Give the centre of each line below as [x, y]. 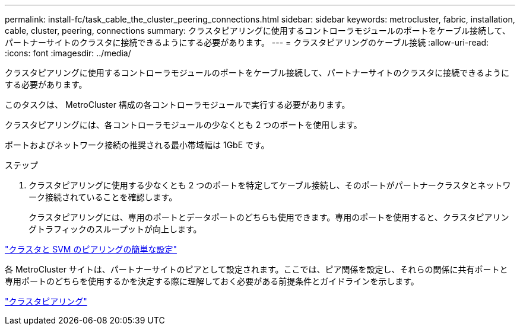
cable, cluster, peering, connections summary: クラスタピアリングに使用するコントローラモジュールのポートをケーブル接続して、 [258, 31]
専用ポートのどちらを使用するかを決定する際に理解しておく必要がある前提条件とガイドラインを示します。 [212, 281]
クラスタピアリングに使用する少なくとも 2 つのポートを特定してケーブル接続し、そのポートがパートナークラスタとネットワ [270, 185]
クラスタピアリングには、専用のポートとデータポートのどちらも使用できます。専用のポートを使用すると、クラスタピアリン [269, 217]
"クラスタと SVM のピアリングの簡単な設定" [91, 249]
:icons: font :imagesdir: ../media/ [68, 53]
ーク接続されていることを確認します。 [103, 197]
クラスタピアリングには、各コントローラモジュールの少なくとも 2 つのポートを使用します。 [183, 125]
